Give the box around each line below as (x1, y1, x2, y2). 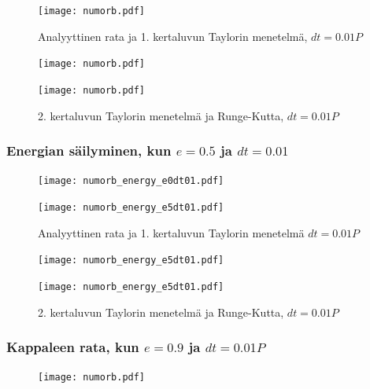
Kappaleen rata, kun (6, 337, 139, 357)
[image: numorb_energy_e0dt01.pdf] (38, 175, 224, 187)
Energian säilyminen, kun (6, 141, 172, 160)
